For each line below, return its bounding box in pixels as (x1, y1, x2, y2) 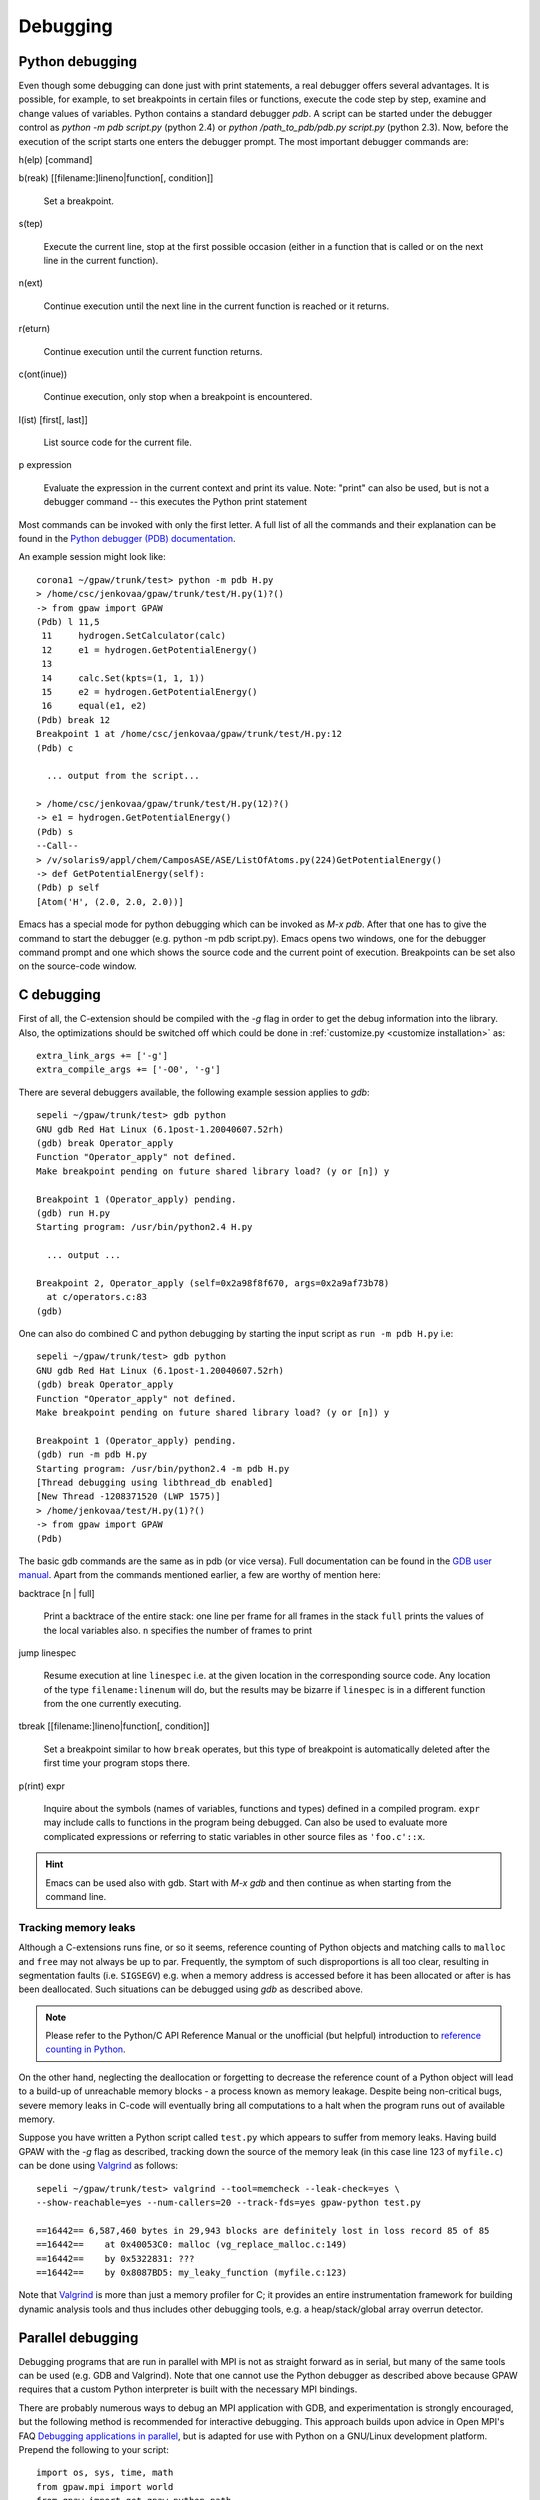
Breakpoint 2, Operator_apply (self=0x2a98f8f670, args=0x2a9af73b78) (36, 1277, 390, 1289)
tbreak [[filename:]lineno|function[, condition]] (18, 1720, 210, 1732)
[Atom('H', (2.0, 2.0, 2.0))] (36, 896, 185, 907)
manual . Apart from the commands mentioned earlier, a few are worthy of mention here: (18, 1569, 381, 1581)
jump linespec (18, 1646, 77, 1659)
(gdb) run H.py (36, 1207, 111, 1219)
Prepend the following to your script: (18, 2443, 169, 2455)
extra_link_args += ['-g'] (36, 1050, 169, 1062)
